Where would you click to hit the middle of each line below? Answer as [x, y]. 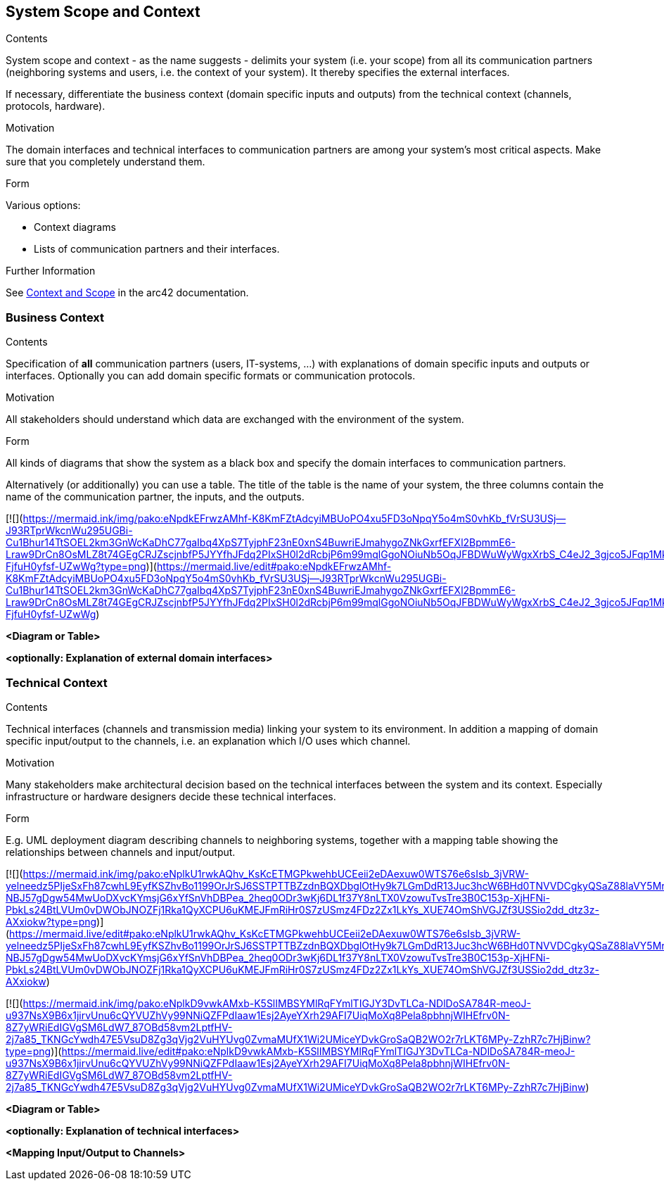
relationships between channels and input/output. [121, 852]
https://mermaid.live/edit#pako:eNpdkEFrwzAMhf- [274, 567]
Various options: [43, 206]
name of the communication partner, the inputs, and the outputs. [155, 497]
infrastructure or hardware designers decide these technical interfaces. [171, 796]
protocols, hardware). [56, 106]
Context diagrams [75, 227]
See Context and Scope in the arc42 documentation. [127, 293]
